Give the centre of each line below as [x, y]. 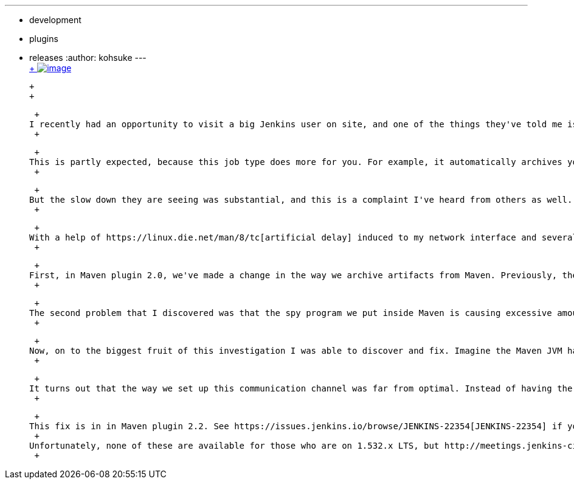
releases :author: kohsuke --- [88, 58]
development [55, 20]
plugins [44, 39]
